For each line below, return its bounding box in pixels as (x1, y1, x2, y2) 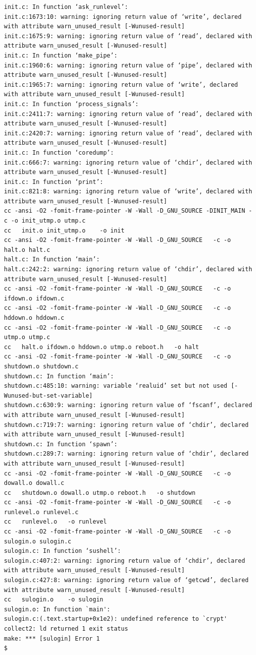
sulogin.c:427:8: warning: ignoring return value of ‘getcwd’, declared (4, 577, 249, 584)
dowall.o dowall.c (4, 479, 64, 487)
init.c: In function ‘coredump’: (4, 149, 114, 156)
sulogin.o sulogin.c (4, 537, 72, 545)
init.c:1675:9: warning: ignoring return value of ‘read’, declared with (4, 32, 253, 40)
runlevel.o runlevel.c (4, 508, 79, 516)
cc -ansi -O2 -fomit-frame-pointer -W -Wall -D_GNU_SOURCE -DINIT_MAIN (4, 207, 245, 215)
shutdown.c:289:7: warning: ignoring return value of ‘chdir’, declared (4, 450, 249, 458)
